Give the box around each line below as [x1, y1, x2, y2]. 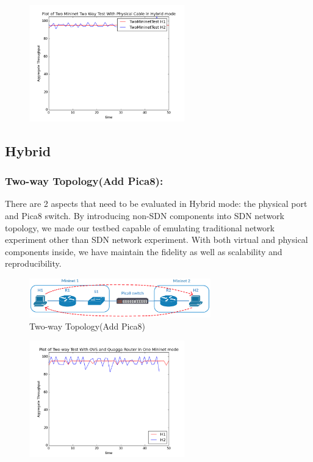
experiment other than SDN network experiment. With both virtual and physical [5, 233, 308, 246]
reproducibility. [5, 257, 62, 270]
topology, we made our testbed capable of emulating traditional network [5, 221, 275, 234]
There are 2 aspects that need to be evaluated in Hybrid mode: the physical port [5, 197, 308, 210]
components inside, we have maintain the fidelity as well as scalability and [5, 245, 282, 258]
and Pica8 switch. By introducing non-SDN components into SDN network [5, 209, 284, 222]
